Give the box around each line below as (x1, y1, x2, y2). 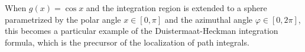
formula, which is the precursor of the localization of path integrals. (5, 36, 249, 48)
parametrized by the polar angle (5, 13, 121, 25)
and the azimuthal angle (164, 13, 253, 25)
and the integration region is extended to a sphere (86, 2, 267, 13)
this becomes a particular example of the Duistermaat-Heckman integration (5, 25, 278, 37)
